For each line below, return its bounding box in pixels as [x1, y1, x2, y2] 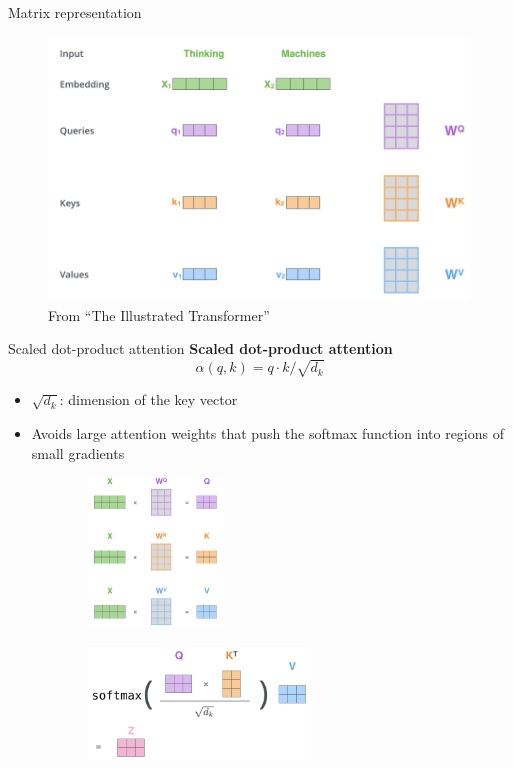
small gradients [31, 442, 125, 463]
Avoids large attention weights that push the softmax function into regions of [31, 423, 505, 444]
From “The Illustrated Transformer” [48, 304, 270, 325]
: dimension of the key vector [59, 389, 238, 410]
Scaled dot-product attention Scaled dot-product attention [8, 338, 393, 359]
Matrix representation [8, 2, 142, 22]
